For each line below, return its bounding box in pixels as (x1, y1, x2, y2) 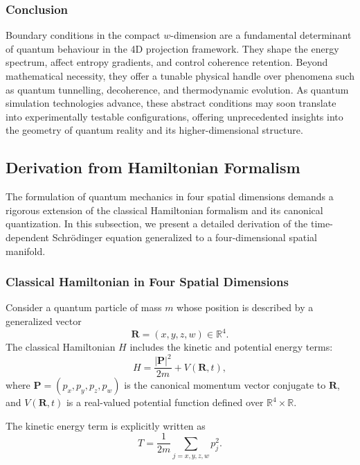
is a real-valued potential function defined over (66, 395, 264, 410)
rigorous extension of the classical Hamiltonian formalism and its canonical (6, 202, 323, 217)
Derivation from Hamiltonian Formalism (6, 157, 300, 178)
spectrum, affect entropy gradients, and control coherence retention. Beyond (6, 55, 328, 69)
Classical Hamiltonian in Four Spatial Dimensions (6, 273, 289, 290)
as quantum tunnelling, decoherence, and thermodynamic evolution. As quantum (6, 82, 349, 96)
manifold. (6, 243, 46, 258)
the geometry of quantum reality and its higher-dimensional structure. (6, 123, 303, 137)
